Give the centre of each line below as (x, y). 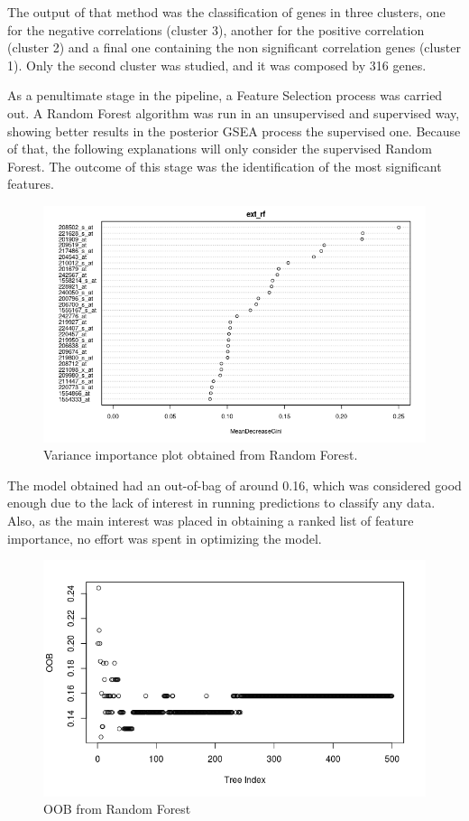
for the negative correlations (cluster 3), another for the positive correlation (216, 29)
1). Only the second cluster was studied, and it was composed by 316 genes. (217, 65)
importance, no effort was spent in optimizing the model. (165, 538)
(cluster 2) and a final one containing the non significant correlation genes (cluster (234, 47)
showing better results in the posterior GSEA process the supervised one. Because (234, 131)
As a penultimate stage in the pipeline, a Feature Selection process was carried (225, 95)
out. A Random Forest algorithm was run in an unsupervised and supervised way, (234, 112)
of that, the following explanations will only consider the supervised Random (220, 149)
